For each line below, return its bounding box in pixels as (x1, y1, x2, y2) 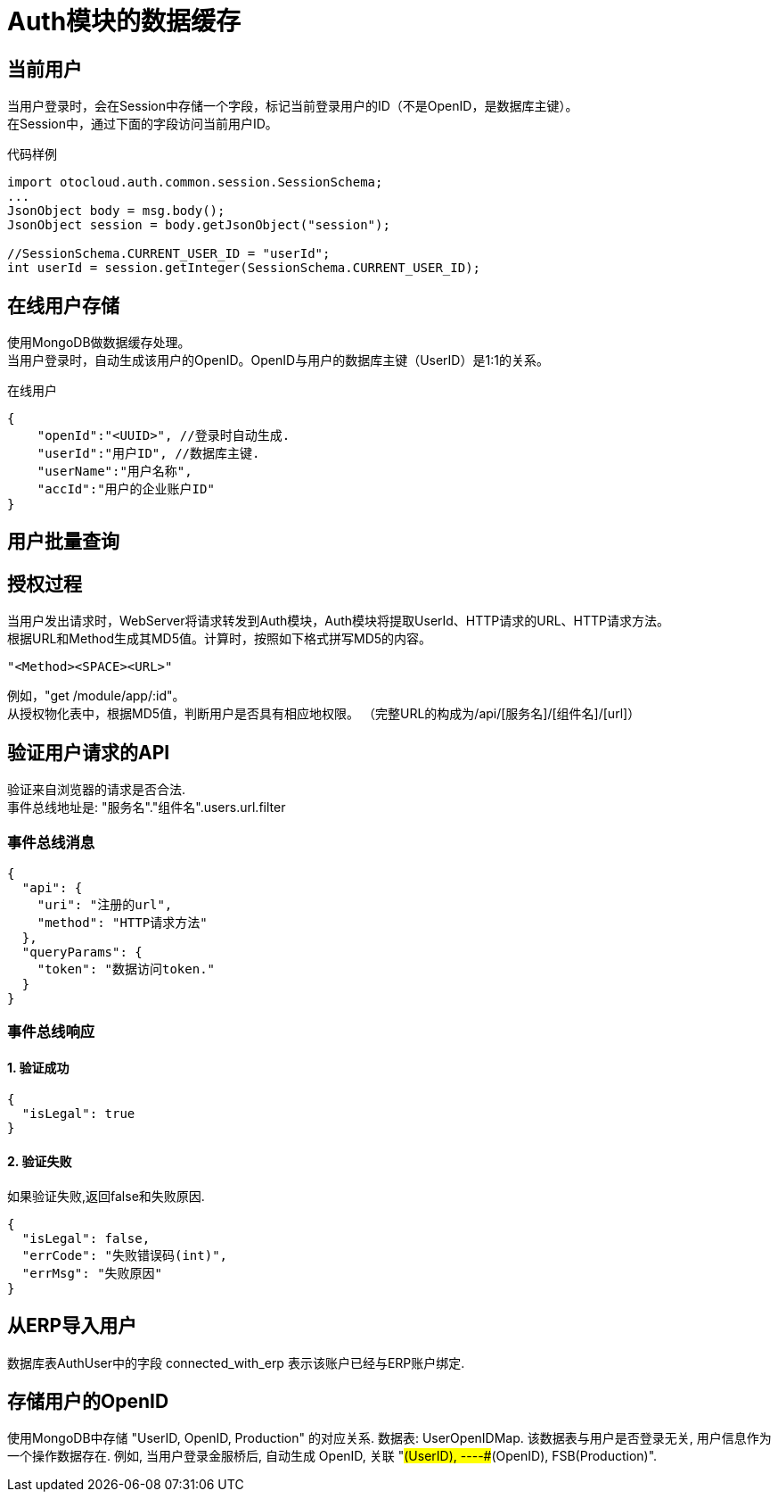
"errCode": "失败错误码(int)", (21, 1247, 228, 1263)
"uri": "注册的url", (37, 897, 173, 912)
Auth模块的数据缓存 (7, 6, 242, 37)
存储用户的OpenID (7, 1389, 169, 1412)
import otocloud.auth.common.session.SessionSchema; (7, 175, 383, 190)
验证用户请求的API (7, 741, 170, 764)
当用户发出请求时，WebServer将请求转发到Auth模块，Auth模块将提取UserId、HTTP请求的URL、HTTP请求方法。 (7, 613, 670, 629)
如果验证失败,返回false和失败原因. (7, 1188, 205, 1204)
